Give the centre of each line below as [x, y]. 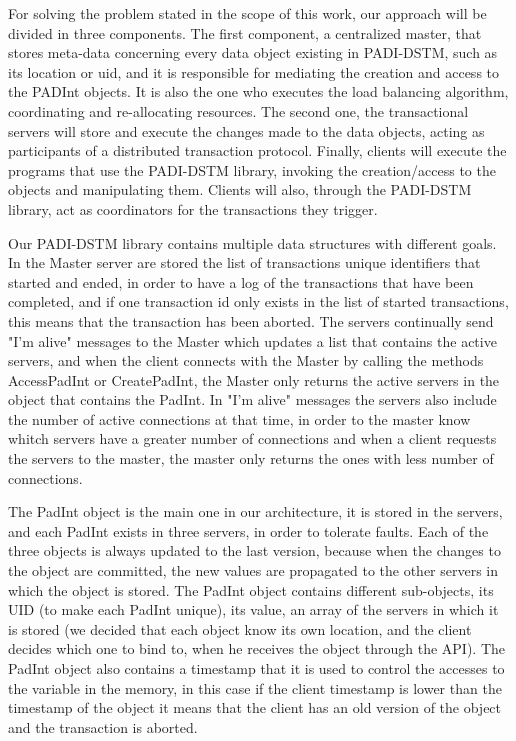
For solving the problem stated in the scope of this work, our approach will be [247, 13]
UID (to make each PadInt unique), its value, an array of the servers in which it [253, 609]
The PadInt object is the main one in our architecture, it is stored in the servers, [255, 511]
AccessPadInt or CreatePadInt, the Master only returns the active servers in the [254, 379]
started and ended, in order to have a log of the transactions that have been [241, 281]
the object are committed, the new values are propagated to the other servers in [253, 570]
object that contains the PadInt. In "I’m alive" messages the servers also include [252, 399]
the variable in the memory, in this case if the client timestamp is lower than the [255, 687]
